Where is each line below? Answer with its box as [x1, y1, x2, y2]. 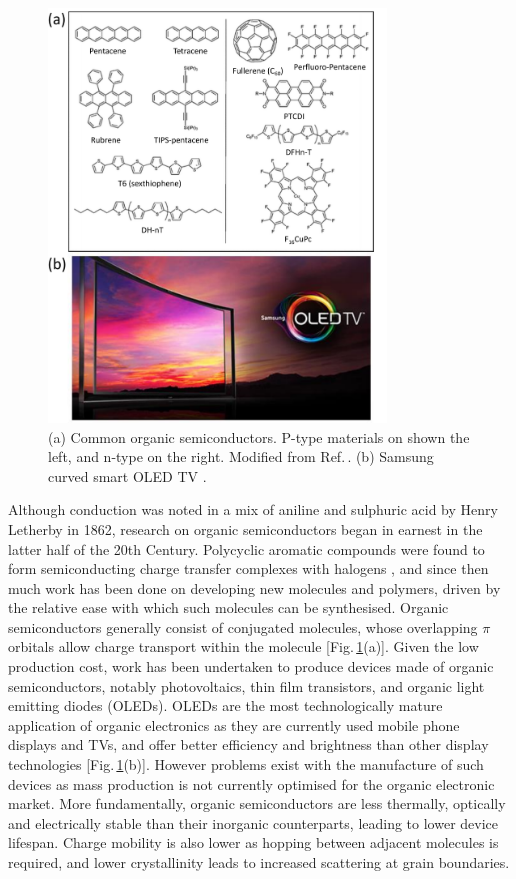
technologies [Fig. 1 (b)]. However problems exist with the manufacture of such [8, 754, 484, 775]
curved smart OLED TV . [48, 465, 207, 486]
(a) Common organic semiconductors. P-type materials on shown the [48, 426, 470, 447]
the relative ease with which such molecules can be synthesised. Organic [8, 597, 449, 618]
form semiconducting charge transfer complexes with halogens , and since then [8, 558, 489, 579]
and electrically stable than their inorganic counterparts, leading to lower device [8, 812, 499, 833]
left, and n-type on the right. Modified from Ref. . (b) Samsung [48, 446, 434, 467]
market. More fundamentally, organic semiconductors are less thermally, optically [8, 793, 506, 814]
